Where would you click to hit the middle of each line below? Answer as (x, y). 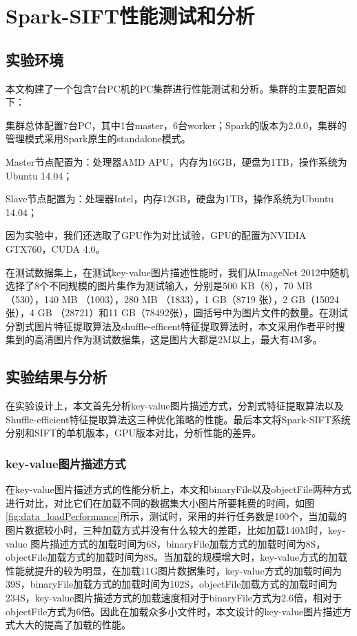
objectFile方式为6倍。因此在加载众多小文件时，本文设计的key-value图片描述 (174, 611)
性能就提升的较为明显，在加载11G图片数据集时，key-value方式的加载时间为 (174, 570)
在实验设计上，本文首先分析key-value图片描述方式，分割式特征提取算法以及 (175, 406)
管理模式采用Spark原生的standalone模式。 (98, 138)
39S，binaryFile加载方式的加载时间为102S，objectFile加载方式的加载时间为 (172, 584)
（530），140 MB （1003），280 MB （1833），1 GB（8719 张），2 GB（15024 (172, 299)
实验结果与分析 (56, 377)
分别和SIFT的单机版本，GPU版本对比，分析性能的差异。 (134, 433)
